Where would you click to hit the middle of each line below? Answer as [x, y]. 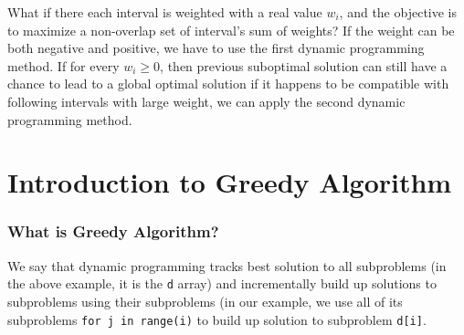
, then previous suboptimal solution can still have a [304, 65]
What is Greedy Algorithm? [113, 231]
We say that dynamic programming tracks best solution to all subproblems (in [227, 265]
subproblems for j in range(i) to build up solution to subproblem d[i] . [217, 319]
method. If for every [63, 65]
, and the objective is [398, 12]
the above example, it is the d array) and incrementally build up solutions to [222, 283]
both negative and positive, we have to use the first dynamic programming [216, 48]
